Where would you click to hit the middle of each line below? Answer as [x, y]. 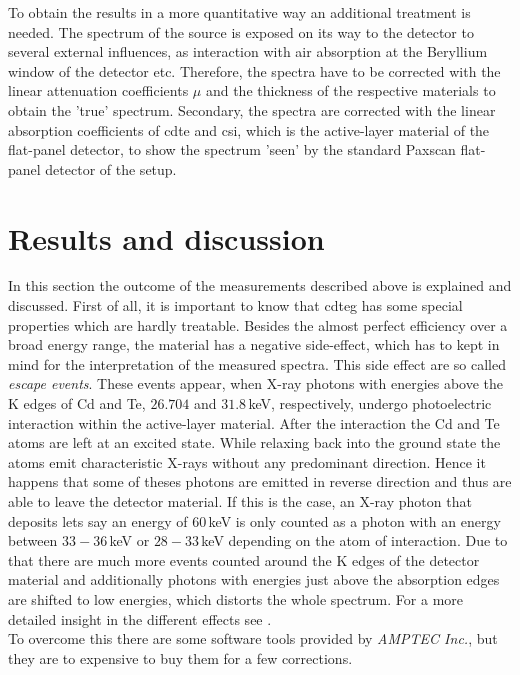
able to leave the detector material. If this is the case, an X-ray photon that [240, 501]
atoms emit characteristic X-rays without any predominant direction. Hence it [247, 461]
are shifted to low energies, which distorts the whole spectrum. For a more [235, 598]
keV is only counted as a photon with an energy [354, 520]
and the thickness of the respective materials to [350, 90]
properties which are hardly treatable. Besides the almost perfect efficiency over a [258, 324]
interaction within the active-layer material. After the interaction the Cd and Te [254, 422]
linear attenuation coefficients [98, 90]
